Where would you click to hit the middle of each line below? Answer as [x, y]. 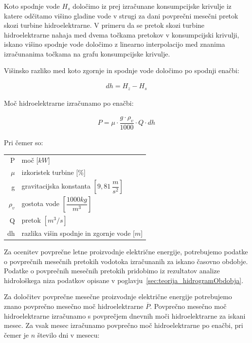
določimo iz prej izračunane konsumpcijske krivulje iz [152, 6]
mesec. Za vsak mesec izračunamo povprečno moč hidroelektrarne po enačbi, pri [124, 325]
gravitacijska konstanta [56, 186]
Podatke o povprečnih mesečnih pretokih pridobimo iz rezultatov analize [112, 271]
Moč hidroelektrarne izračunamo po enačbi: [69, 103]
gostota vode [41, 203]
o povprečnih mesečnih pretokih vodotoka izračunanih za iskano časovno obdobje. [126, 261]
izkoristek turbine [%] [54, 172]
